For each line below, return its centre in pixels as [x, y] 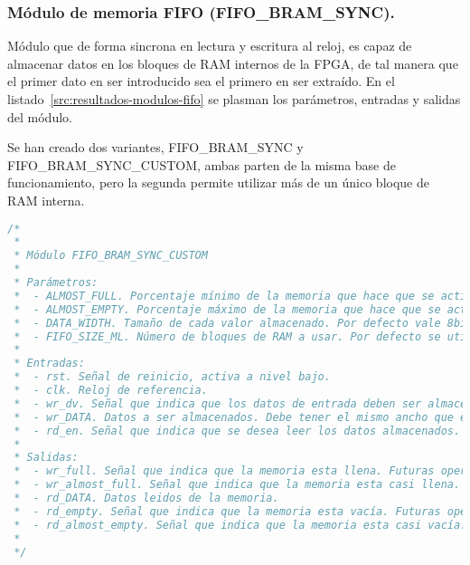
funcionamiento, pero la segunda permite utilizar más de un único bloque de [218, 182]
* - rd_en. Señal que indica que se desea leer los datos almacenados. [237, 431]
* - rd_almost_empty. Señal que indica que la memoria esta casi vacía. [240, 525]
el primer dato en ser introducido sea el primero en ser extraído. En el [201, 81]
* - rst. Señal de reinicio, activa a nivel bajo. [172, 377]
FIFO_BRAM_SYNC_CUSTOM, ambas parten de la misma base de [202, 164]
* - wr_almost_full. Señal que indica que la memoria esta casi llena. [237, 485]
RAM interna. [46, 200]
